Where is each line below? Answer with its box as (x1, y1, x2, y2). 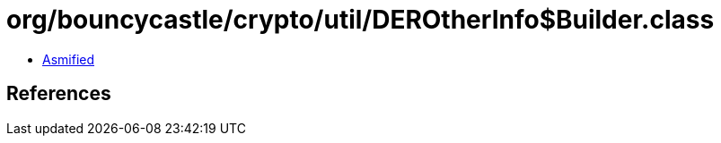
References (6, 82, 111, 105)
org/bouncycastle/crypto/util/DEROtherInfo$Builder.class (6, 4, 715, 35)
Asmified (42, 51, 95, 67)
